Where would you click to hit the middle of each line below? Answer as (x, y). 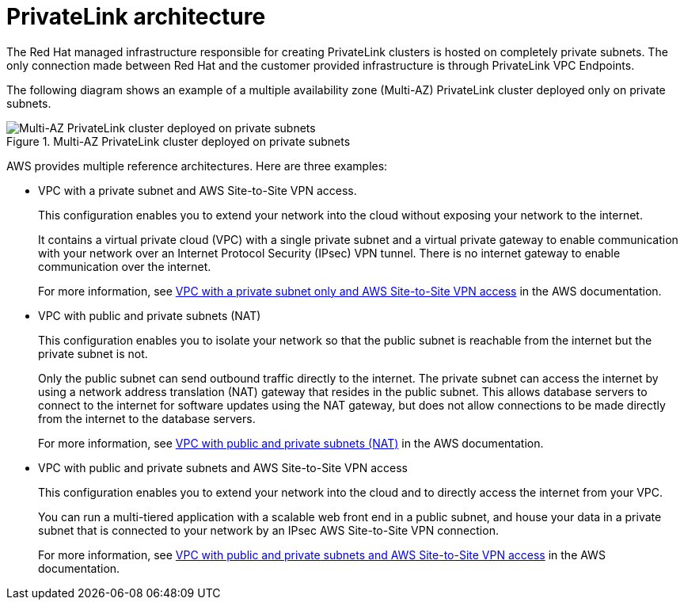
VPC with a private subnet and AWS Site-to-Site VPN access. (198, 190)
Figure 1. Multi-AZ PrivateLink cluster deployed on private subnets (179, 141)
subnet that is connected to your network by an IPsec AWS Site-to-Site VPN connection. (268, 530)
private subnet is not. (93, 353)
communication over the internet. (125, 266)
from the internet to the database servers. (147, 418)
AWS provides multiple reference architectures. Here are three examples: (197, 166)
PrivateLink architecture (136, 17)
